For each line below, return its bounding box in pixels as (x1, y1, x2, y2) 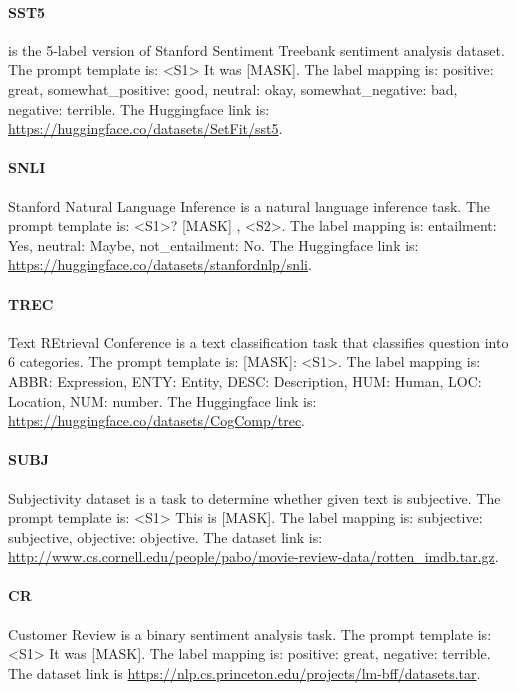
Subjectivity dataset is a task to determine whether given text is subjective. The (8, 487, 501, 508)
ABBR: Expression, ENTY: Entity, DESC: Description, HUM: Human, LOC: (8, 370, 482, 391)
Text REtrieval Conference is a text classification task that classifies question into (8, 331, 509, 352)
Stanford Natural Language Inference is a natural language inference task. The (8, 195, 491, 216)
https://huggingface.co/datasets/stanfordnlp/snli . (8, 254, 312, 275)
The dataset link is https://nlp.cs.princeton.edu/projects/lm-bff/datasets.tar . (8, 662, 481, 683)
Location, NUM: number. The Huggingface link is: (8, 390, 317, 411)
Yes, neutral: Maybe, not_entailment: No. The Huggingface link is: (8, 234, 419, 255)
